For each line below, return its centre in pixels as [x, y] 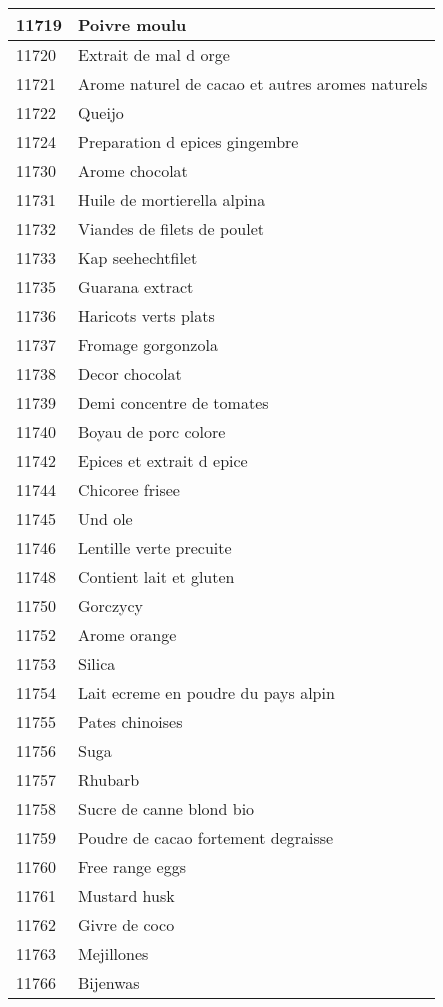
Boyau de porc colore [152, 431]
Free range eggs [132, 866]
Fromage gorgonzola [148, 344]
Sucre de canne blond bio [166, 808]
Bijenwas [109, 982]
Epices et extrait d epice [163, 460]
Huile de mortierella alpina [172, 199]
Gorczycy [111, 605]
